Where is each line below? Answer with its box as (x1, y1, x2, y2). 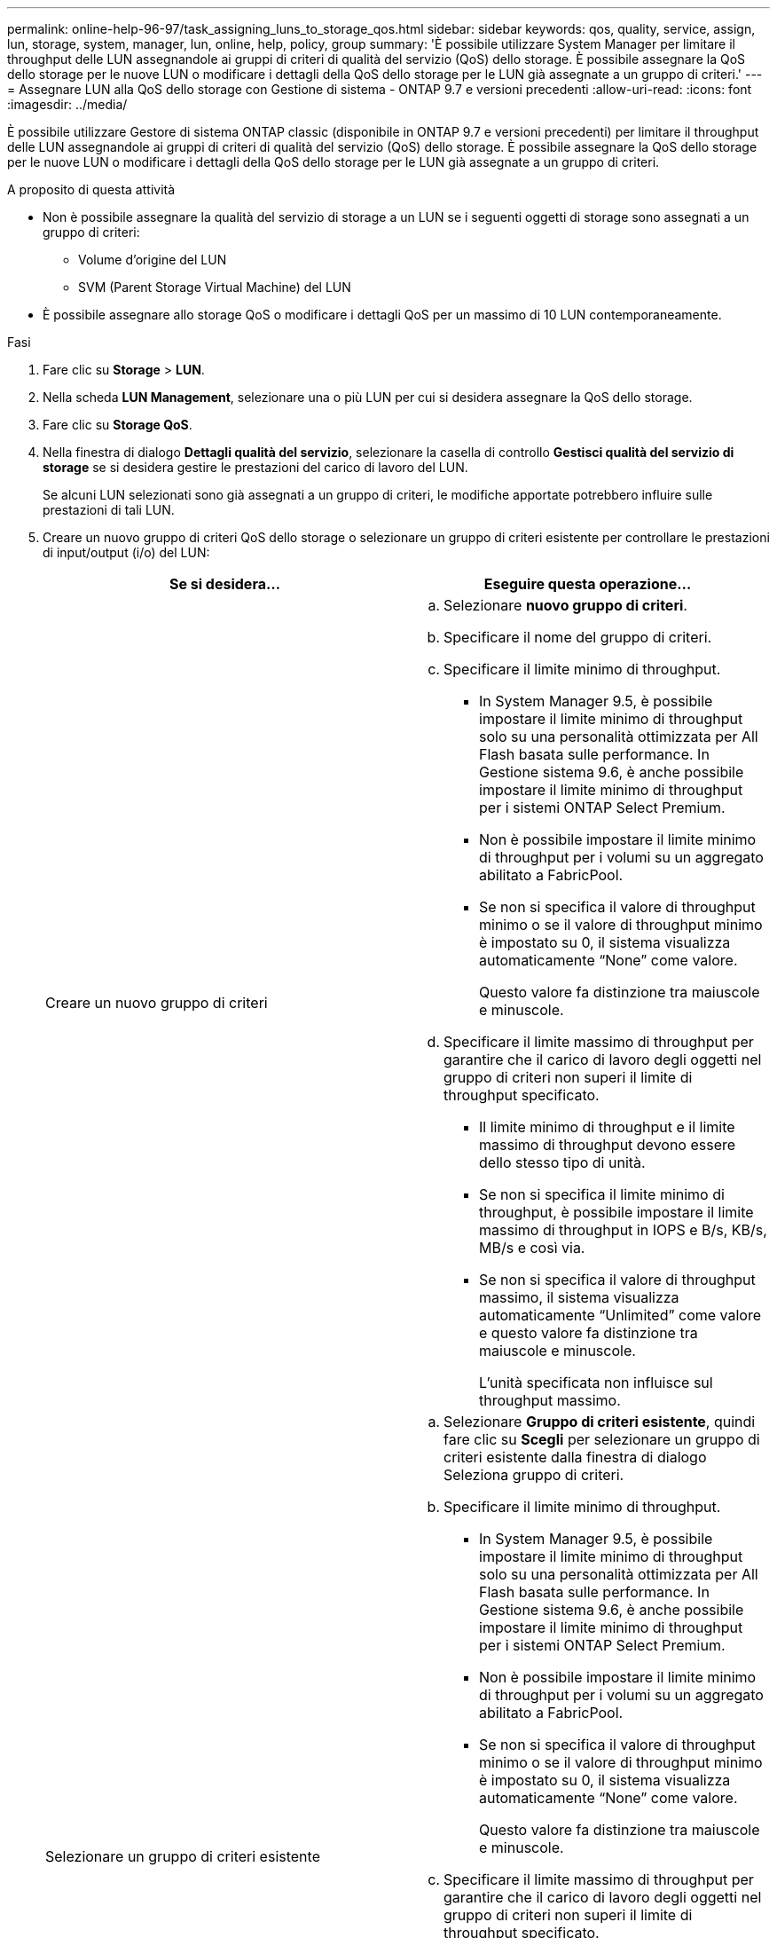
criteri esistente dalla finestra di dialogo (443, 1448, 707, 1466)
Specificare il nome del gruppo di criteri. (443, 628, 712, 646)
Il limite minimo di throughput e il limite (479, 1118, 735, 1136)
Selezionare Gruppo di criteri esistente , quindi (443, 1413, 756, 1430)
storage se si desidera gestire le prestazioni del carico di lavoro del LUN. (43, 460, 468, 475)
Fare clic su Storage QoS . (43, 417, 192, 432)
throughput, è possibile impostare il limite (479, 1203, 754, 1221)
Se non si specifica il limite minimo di (479, 1186, 725, 1203)
